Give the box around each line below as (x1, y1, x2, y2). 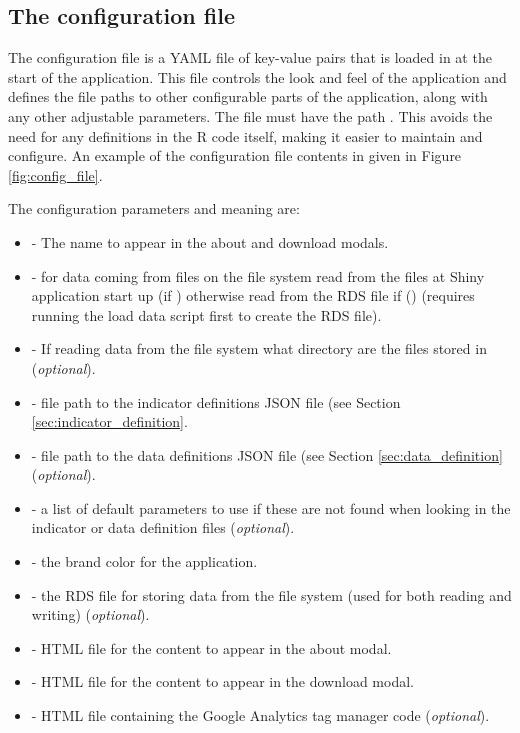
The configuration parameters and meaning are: (8, 198, 300, 219)
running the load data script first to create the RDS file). (31, 304, 382, 325)
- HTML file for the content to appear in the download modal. (31, 671, 414, 692)
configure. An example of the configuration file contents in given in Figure (8, 145, 462, 166)
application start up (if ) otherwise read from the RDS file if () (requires (31, 285, 475, 306)
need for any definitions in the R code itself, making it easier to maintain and (8, 125, 483, 146)
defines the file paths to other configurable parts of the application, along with (8, 86, 488, 107)
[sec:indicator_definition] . (31, 411, 188, 432)
